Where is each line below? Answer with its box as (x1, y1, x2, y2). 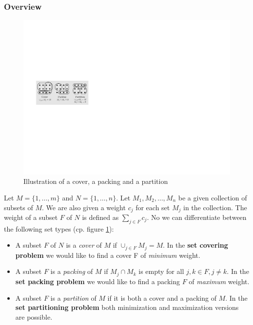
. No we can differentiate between (147, 212, 247, 222)
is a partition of (50, 292, 97, 303)
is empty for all (138, 266, 184, 276)
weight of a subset (4, 212, 58, 222)
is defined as (82, 212, 119, 222)
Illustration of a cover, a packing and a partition (23, 176, 168, 186)
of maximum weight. (189, 276, 250, 286)
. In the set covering (163, 240, 228, 250)
